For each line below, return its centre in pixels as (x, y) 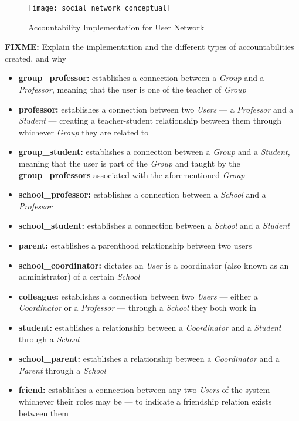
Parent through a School (62, 370)
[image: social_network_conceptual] (100, 8)
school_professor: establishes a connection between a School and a (142, 194)
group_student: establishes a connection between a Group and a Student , (154, 152)
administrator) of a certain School (79, 276)
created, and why (36, 58)
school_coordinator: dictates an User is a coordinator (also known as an (154, 265)
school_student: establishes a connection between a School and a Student (154, 225)
